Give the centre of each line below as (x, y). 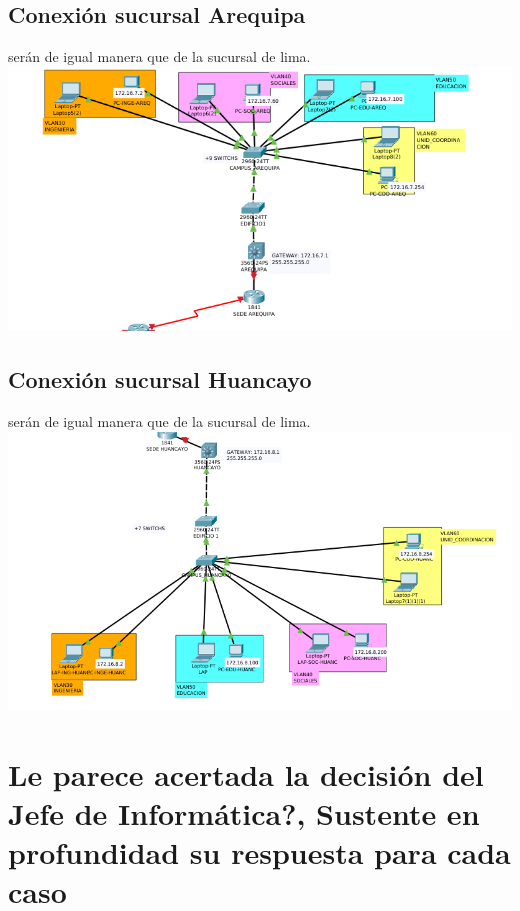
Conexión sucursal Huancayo (160, 379)
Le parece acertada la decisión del (246, 773)
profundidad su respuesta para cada (259, 852)
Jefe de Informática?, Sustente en (244, 812)
